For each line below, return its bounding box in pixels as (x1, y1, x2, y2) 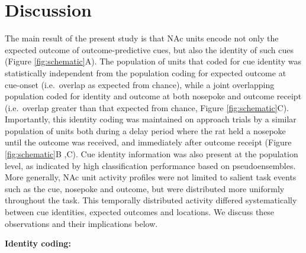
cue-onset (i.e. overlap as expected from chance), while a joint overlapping (5, 78, 275, 90)
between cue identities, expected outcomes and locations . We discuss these (5, 206, 275, 218)
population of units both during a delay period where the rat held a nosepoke (5, 124, 286, 137)
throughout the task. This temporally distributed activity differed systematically (5, 194, 297, 206)
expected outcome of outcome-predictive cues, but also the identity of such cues (5, 43, 294, 56)
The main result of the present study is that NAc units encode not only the (5, 32, 279, 44)
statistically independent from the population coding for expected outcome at (5, 66, 286, 79)
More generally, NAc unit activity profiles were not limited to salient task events (5, 171, 297, 183)
